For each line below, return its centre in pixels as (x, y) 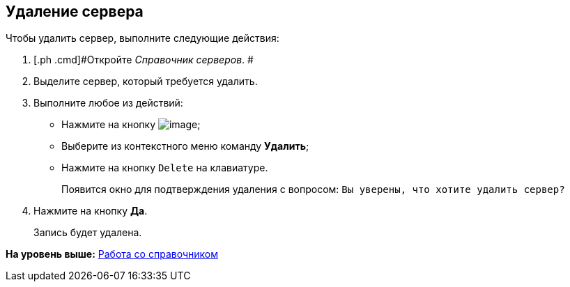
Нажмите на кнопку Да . (91, 211)
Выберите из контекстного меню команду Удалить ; (185, 146)
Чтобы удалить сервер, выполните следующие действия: (142, 38)
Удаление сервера (75, 11)
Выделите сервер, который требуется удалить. (146, 82)
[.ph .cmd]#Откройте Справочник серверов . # (144, 60)
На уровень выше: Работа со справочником (112, 254)
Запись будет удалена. (88, 233)
